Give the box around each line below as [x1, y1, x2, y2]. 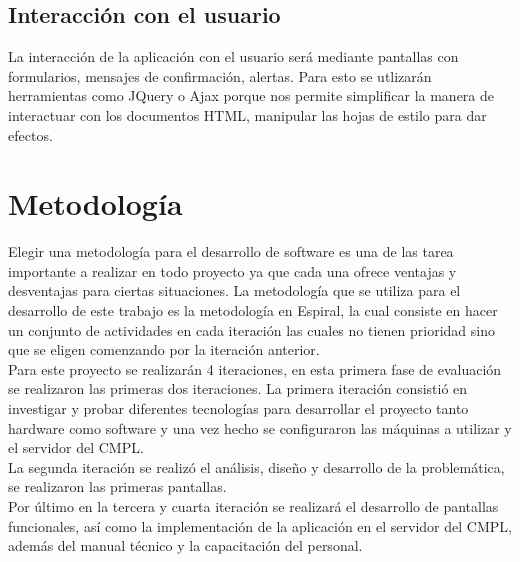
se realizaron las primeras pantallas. [8, 476, 227, 497]
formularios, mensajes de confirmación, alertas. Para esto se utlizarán [8, 65, 432, 86]
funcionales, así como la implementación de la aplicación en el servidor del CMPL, [8, 515, 512, 536]
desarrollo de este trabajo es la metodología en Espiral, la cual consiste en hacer [8, 300, 498, 321]
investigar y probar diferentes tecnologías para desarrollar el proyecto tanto [8, 398, 469, 419]
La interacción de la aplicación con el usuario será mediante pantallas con [8, 46, 459, 67]
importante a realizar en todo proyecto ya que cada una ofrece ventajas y [8, 260, 457, 281]
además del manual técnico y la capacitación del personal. [8, 535, 363, 556]
